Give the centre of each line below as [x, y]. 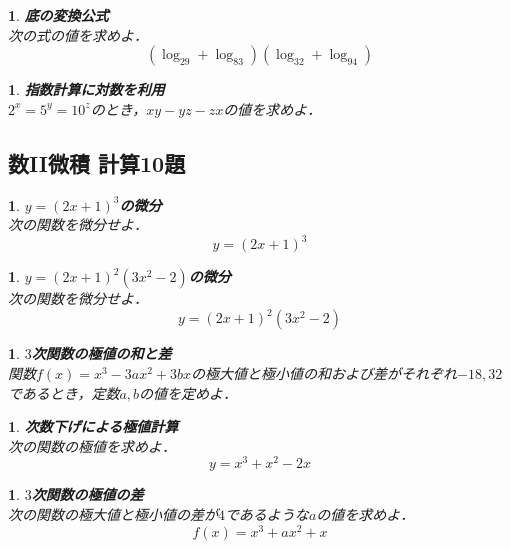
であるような [267, 514]
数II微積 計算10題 [97, 162]
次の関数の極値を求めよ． [92, 445]
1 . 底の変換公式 [58, 15]
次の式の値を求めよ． [78, 34]
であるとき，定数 [64, 392]
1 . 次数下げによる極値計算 [93, 426]
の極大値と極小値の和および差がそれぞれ [324, 372]
